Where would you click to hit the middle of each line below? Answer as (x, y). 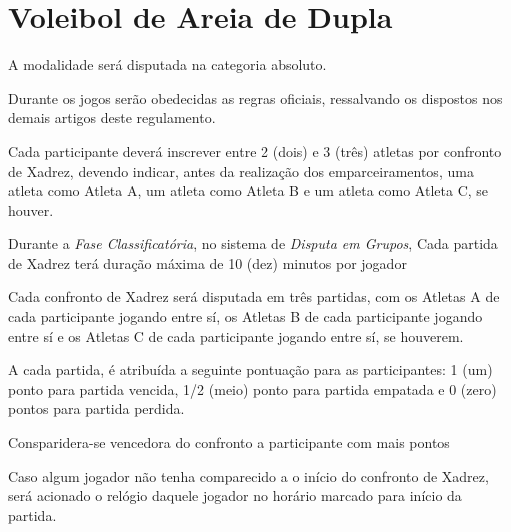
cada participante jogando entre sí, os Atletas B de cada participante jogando (245, 316)
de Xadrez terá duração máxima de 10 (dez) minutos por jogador (207, 262)
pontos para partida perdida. (96, 408)
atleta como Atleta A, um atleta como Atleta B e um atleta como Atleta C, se (248, 190)
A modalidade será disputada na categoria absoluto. (167, 64)
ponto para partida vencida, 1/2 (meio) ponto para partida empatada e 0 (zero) (252, 388)
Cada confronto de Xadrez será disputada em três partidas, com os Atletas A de (254, 296)
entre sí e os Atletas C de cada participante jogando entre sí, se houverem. (236, 335)
